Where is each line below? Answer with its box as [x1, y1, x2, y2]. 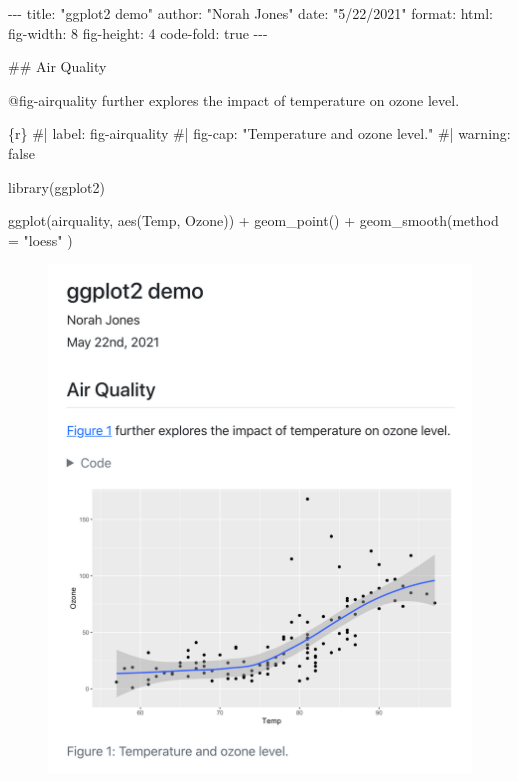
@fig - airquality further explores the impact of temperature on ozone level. [8, 89, 460, 110]
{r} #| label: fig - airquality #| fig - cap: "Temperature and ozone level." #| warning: [8, 123, 511, 144]
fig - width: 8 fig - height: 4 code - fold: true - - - [8, 22, 268, 43]
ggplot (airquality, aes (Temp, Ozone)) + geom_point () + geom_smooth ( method [8, 210, 499, 231]
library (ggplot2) [8, 176, 105, 197]
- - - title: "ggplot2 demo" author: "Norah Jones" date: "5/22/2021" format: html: [8, 3, 494, 23]
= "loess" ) [8, 229, 73, 250]
